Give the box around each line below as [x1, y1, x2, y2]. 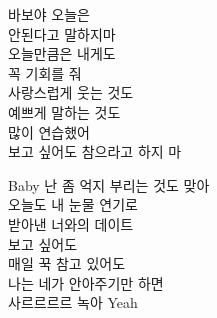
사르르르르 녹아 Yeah [8, 292, 138, 313]
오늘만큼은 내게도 [8, 43, 116, 64]
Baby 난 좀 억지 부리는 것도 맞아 [8, 174, 210, 195]
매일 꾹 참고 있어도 [8, 253, 126, 274]
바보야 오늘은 [8, 4, 90, 24]
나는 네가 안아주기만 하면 [8, 272, 164, 293]
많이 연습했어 [8, 121, 90, 142]
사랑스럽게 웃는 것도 [8, 82, 134, 103]
